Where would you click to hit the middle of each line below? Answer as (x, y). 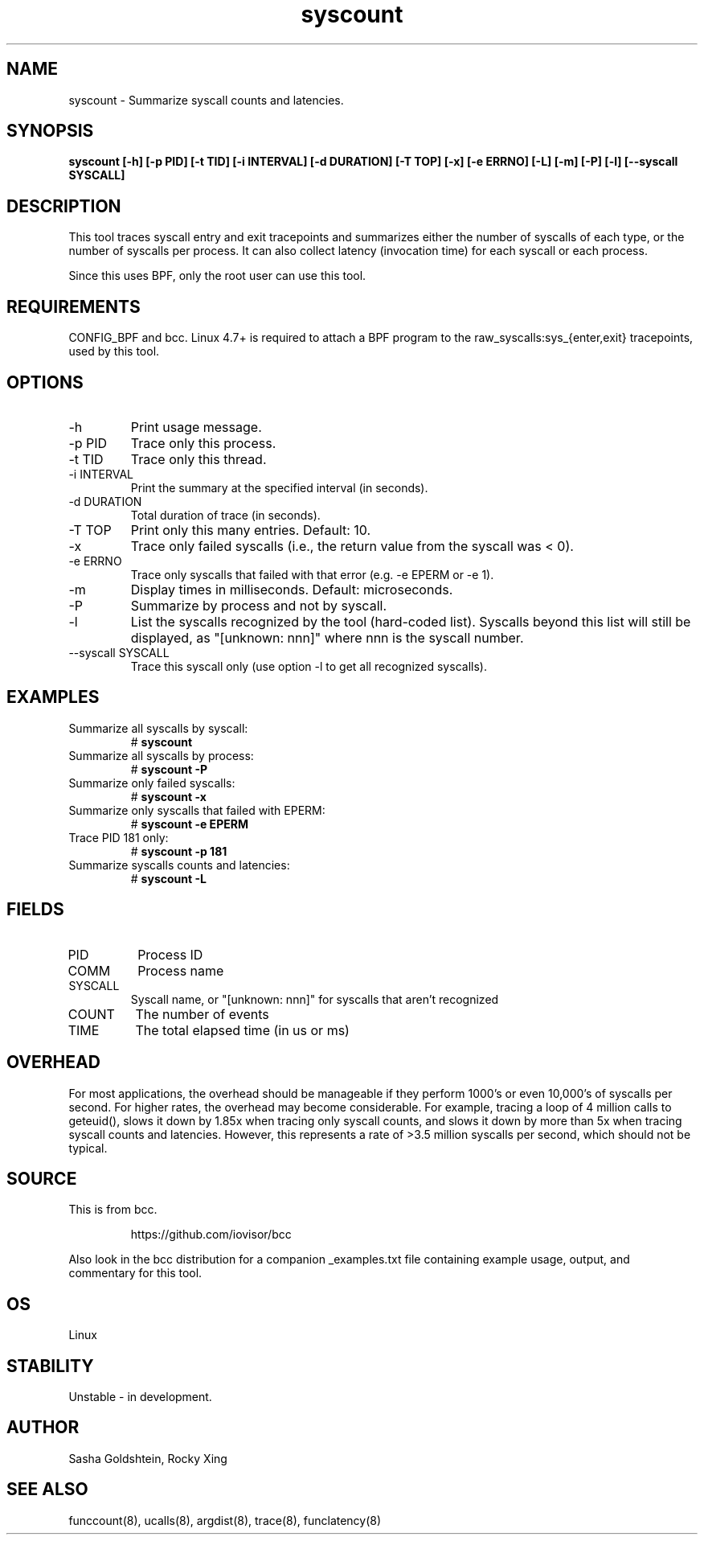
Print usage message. (196, 427)
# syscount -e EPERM (189, 824)
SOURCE (42, 1178)
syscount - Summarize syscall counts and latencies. (206, 100)
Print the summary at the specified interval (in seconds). (279, 487)
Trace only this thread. (199, 459)
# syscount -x (168, 796)
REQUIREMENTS (74, 306)
